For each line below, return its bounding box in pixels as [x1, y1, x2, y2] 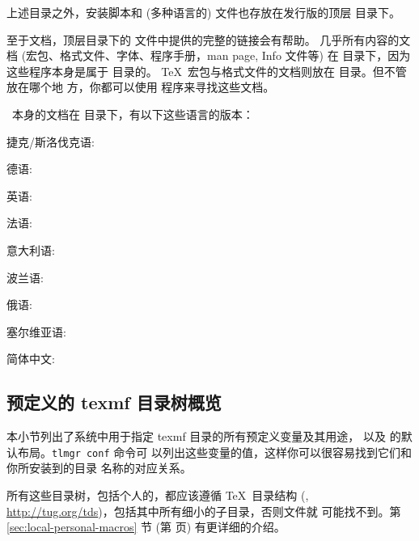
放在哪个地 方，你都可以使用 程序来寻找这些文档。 [6, 78, 275, 95]
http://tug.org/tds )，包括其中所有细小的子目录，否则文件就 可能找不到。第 [6, 502, 401, 519]
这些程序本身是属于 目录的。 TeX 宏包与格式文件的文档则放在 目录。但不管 [6, 62, 407, 79]
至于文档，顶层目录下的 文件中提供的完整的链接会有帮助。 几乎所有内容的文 [6, 31, 411, 48]
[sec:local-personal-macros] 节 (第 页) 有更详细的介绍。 [6, 518, 286, 535]
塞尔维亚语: [6, 323, 66, 340]
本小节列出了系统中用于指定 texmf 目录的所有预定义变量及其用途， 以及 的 [6, 428, 401, 445]
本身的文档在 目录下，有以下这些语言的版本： [11, 105, 254, 122]
